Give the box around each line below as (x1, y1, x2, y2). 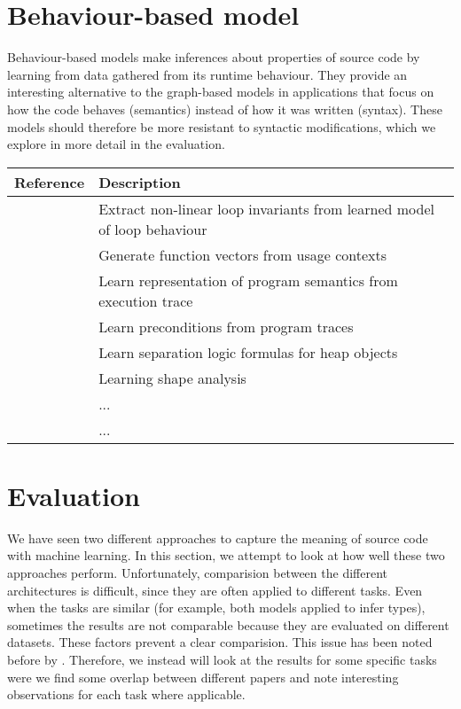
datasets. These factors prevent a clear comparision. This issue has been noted (7, 633, 433, 651)
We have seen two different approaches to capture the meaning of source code (7, 528, 428, 547)
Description (98, 171, 181, 192)
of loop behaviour (98, 218, 207, 239)
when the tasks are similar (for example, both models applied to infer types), (7, 598, 426, 617)
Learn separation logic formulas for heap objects (98, 341, 398, 362)
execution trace (98, 290, 193, 311)
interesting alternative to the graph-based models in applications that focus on (7, 82, 434, 101)
